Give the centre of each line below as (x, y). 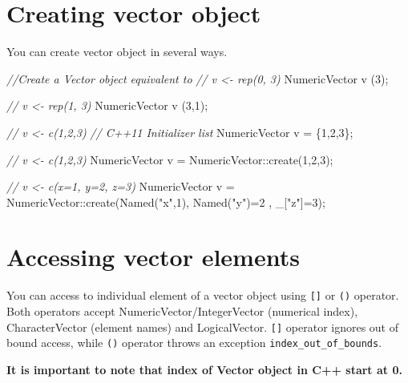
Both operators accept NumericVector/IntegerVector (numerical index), (182, 311)
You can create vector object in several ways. (117, 52)
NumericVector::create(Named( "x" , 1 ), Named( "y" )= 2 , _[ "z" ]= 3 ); (166, 202)
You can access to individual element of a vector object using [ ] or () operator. (203, 295)
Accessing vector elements (153, 257)
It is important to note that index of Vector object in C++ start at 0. (204, 369)
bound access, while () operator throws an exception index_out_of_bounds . (194, 343)
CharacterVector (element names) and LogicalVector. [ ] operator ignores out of (203, 327)
